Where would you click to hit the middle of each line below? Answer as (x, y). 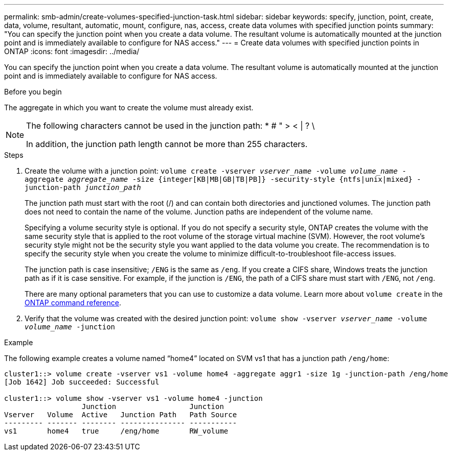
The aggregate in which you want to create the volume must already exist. (129, 107)
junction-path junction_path (83, 187)
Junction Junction (153, 406)
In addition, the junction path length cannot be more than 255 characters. (167, 144)
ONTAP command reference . (73, 303)
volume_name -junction (70, 327)
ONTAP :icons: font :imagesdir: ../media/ (72, 51)
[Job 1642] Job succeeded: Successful (82, 382)
